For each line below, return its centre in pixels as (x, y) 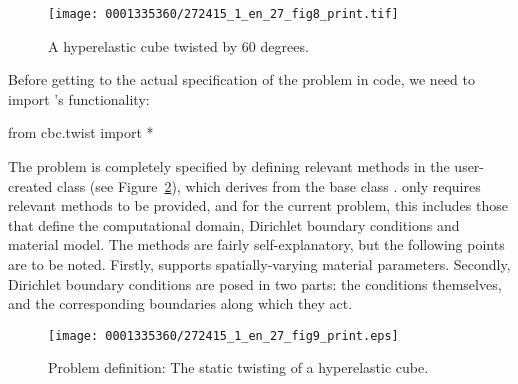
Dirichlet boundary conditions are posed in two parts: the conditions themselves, (255, 283)
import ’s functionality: (79, 98)
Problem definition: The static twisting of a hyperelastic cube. (238, 367)
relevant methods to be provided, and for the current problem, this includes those (258, 205)
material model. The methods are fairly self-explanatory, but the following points (256, 244)
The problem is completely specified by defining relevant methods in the (229, 166)
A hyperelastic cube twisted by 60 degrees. (178, 45)
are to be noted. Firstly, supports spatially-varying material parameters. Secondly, (259, 264)
